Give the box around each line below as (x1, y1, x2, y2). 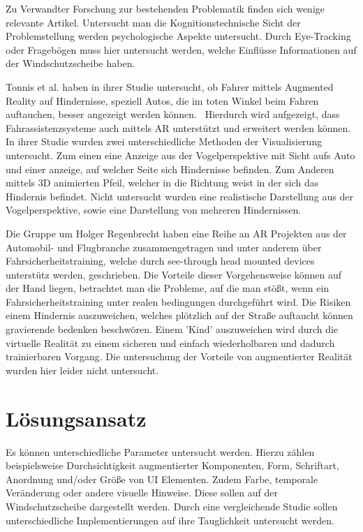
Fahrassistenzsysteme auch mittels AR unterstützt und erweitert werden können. (6, 120, 351, 135)
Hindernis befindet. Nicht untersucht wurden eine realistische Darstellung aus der (6, 189, 353, 203)
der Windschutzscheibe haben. (6, 56, 135, 71)
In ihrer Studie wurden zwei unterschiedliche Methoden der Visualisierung (6, 134, 323, 149)
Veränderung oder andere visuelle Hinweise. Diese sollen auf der (6, 485, 278, 500)
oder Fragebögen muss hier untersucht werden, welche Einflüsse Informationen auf (6, 42, 357, 57)
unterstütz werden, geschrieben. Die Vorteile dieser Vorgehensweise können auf (6, 267, 342, 281)
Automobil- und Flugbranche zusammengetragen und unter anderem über (6, 239, 322, 254)
